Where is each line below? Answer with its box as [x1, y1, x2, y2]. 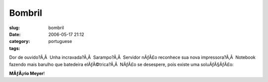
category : [9, 39, 30, 44]
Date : [9, 31, 21, 37]
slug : [9, 25, 20, 31]
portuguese [48, 39, 72, 44]
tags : [9, 45, 20, 51]
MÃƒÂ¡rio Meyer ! [9, 70, 45, 76]
